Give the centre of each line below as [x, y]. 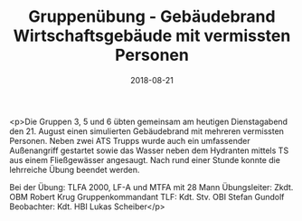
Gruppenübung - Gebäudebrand [152, 17]
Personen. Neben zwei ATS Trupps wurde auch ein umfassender [130, 140]
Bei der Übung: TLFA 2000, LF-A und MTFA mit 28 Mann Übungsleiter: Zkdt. [151, 187]
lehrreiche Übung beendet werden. [75, 169]
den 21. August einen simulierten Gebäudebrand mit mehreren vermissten [147, 131]
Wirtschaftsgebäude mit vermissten [152, 36]
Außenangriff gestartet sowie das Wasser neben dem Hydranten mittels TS [149, 150]
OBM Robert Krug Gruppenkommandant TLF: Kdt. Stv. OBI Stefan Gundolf [147, 197]
